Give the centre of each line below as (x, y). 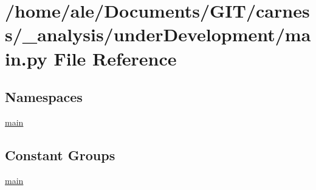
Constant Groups (60, 154)
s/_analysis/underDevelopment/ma (158, 34)
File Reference (115, 58)
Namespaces (44, 97)
